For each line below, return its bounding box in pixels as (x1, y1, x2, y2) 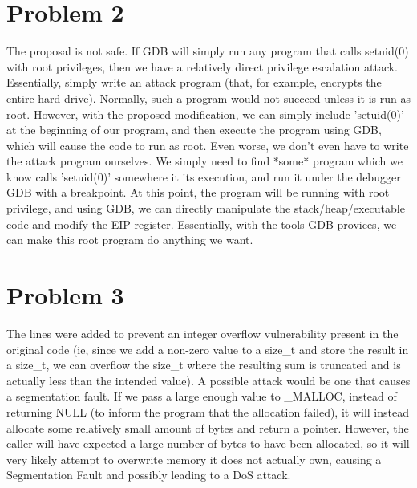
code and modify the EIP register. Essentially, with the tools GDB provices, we (6, 215, 397, 232)
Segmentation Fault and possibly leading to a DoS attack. (6, 466, 291, 483)
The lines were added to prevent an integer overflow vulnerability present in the (6, 324, 399, 341)
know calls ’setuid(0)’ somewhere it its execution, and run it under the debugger (6, 168, 401, 185)
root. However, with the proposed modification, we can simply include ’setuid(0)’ (6, 105, 404, 122)
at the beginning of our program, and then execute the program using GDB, (6, 121, 382, 138)
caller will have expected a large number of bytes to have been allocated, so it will (6, 435, 410, 452)
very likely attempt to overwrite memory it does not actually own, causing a (6, 450, 382, 467)
